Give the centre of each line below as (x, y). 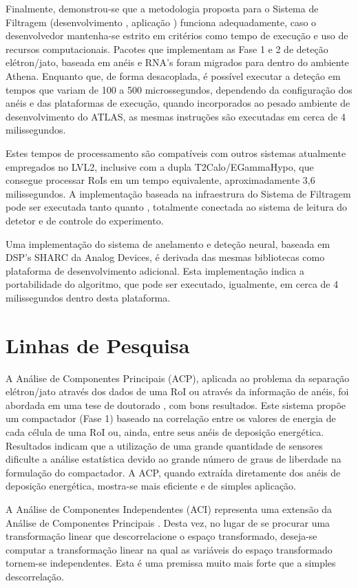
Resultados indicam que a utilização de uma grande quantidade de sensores (164, 445)
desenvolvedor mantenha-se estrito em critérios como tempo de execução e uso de (177, 35)
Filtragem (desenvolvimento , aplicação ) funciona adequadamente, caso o (161, 22)
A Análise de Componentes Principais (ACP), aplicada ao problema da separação (178, 378)
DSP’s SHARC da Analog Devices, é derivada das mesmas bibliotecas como (165, 257)
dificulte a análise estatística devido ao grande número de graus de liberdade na (173, 459)
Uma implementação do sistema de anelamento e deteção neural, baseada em (168, 243)
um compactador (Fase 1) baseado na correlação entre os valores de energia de (171, 418)
